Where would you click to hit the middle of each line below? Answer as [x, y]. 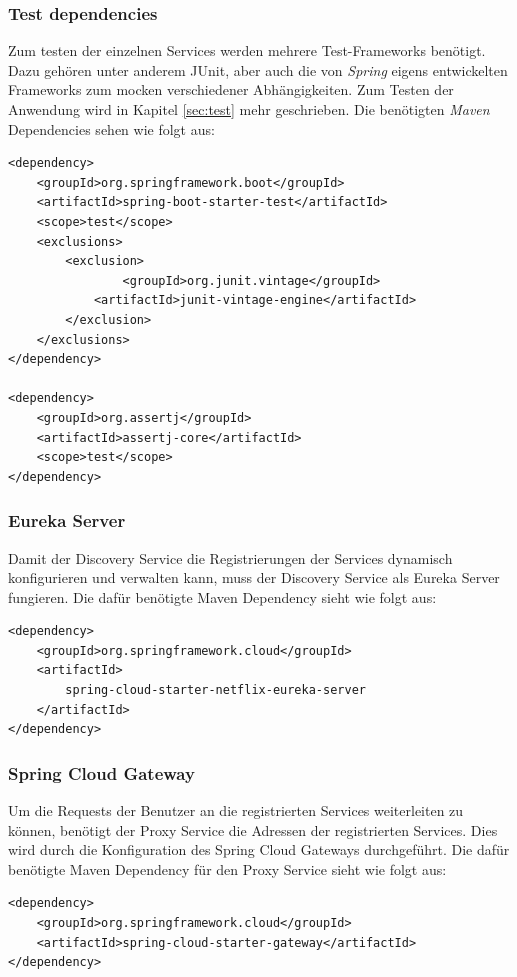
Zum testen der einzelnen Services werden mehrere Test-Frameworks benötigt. [247, 50]
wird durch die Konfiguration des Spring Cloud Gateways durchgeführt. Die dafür [259, 849]
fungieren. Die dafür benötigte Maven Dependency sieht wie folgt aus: [222, 596]
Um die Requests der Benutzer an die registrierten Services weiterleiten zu [236, 810]
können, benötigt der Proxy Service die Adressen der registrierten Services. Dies [253, 829]
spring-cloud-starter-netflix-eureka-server [215, 690]
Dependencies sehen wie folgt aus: [111, 128]
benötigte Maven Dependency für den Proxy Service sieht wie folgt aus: [227, 868]
